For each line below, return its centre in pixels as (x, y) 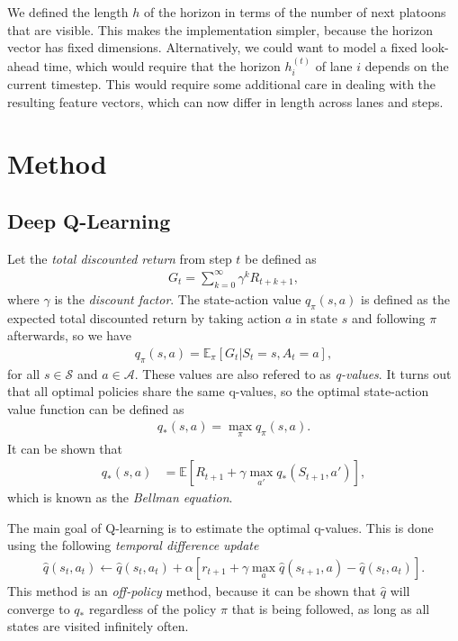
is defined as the (405, 298)
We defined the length (68, 12)
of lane (334, 65)
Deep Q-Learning (89, 220)
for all (24, 373)
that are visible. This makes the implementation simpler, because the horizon (220, 29)
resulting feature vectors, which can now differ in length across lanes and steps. (225, 101)
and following (388, 317)
